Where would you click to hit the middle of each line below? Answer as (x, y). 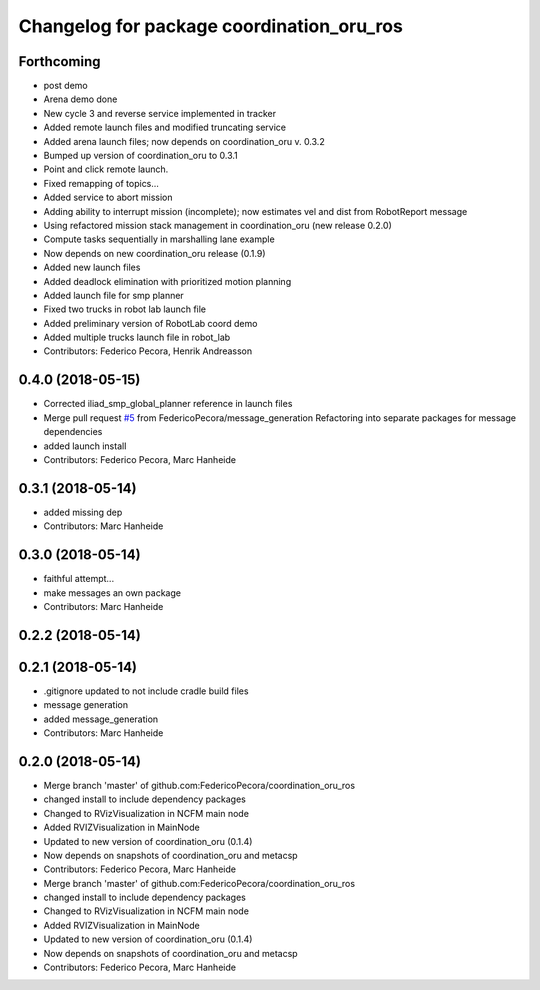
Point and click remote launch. (106, 169)
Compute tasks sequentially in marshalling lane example (159, 239)
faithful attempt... (79, 579)
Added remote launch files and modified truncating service (165, 127)
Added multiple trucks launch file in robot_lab (137, 337)
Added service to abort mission (108, 197)
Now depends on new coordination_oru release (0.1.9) (154, 253)
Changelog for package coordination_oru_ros (211, 26)
